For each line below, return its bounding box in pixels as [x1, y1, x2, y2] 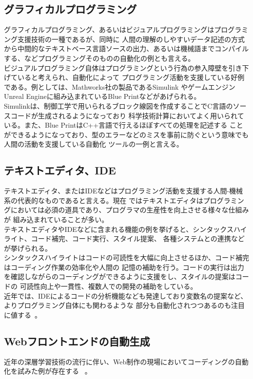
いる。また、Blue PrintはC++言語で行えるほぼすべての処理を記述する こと [4, 120, 243, 130]
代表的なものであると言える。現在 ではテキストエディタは [17, 195, 203, 205]
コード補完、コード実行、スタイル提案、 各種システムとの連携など [31, 233, 245, 244]
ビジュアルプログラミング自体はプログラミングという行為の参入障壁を [4, 62, 229, 73]
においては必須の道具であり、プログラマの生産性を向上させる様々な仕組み [10, 205, 249, 215]
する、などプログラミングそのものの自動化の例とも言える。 [4, 53, 195, 63]
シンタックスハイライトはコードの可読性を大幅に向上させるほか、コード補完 [4, 252, 250, 263]
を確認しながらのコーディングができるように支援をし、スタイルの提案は [4, 271, 235, 282]
